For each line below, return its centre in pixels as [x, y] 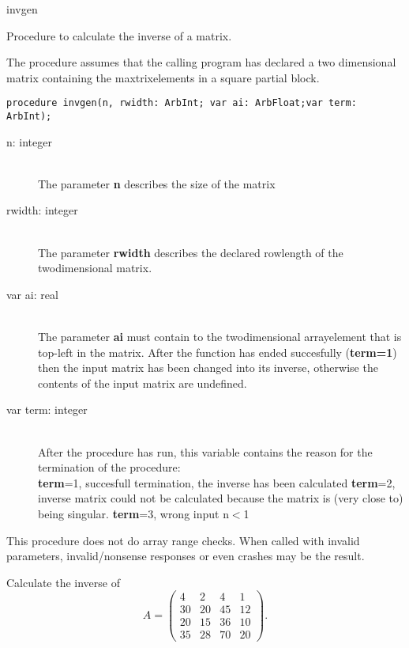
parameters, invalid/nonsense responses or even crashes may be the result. [186, 556]
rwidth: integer [42, 210]
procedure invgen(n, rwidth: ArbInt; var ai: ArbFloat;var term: [182, 103]
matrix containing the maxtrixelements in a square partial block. [163, 77]
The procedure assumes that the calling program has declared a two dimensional [201, 62]
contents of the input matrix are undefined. [143, 383]
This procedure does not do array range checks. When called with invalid [183, 540]
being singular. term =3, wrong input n [133, 513]
